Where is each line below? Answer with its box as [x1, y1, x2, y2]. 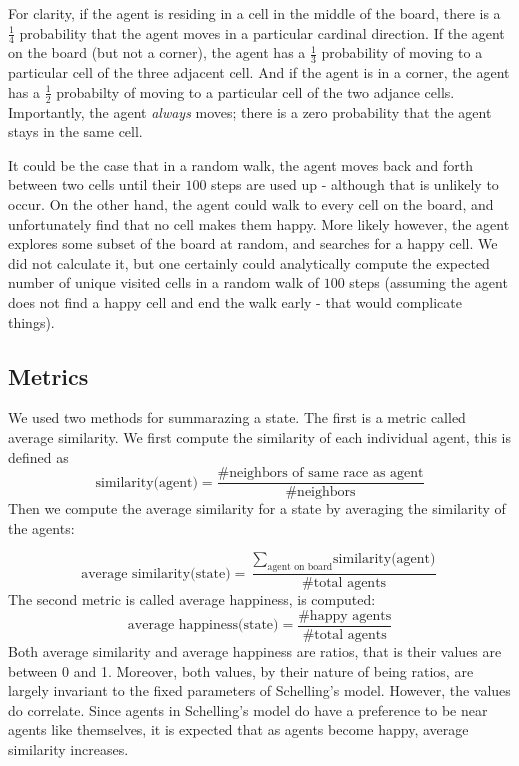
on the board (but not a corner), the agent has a [8, 42, 306, 63]
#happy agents [298, 608, 392, 623]
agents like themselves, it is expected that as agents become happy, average [8, 719, 469, 740]
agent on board [267, 562, 333, 573]
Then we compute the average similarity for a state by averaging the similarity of [8, 498, 506, 519]
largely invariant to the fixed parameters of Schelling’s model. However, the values [8, 680, 511, 701]
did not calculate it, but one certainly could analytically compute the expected [8, 252, 490, 273]
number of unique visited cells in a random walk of [8, 272, 319, 293]
